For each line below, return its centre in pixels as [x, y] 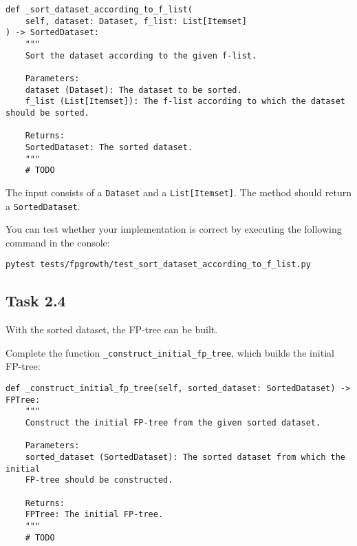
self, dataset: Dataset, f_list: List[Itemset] [136, 21]
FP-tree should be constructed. [99, 480]
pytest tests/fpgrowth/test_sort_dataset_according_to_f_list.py [158, 265]
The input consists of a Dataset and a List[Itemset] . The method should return [178, 192]
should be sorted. [47, 113]
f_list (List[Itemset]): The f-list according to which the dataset [185, 102]
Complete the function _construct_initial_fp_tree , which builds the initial [170, 352]
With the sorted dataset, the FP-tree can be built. [112, 329]
